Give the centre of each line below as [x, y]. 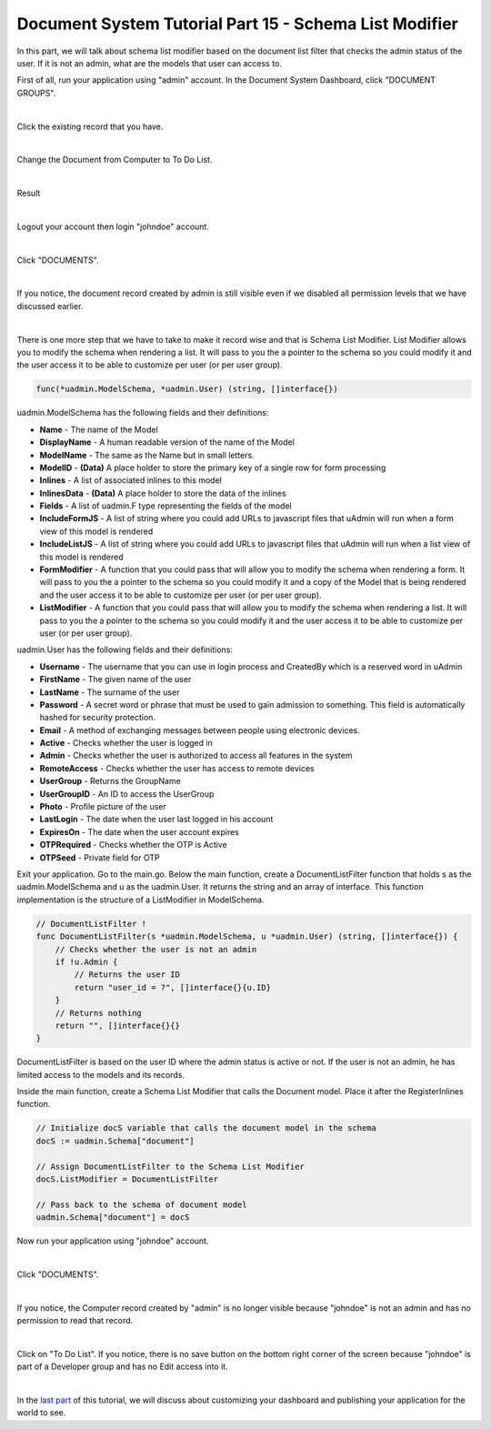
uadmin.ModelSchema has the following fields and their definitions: [143, 413]
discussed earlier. [50, 306]
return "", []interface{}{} [118, 1025]
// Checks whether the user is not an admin [156, 949]
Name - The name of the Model [99, 429]
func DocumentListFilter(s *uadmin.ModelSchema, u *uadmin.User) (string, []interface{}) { [247, 936]
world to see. [41, 1413]
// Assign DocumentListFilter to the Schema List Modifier [170, 1166]
